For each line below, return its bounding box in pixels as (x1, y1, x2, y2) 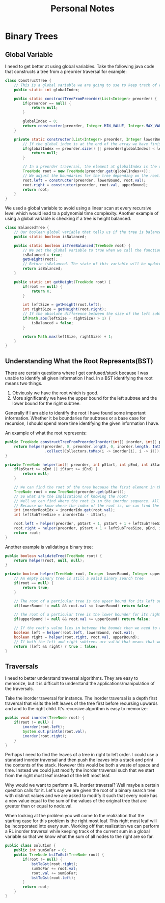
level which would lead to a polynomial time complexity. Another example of (5, 210, 159, 216)
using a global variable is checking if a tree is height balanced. (5, 215, 132, 222)
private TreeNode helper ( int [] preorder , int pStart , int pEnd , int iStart (5, 462, 164, 467)
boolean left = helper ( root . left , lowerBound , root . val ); (14, 630, 135, 635)
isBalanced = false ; (31, 320, 74, 325)
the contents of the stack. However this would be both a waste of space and (5, 762, 160, 768)
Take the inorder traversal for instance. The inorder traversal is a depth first (5, 695, 157, 701)
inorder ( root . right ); (23, 733, 67, 738)
